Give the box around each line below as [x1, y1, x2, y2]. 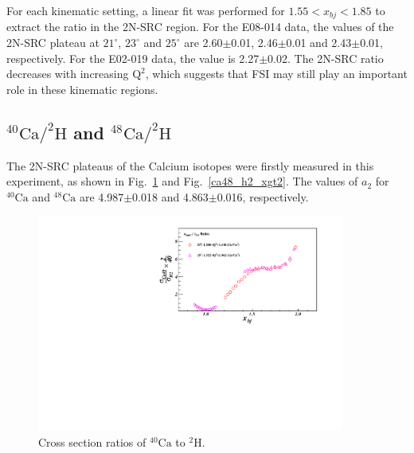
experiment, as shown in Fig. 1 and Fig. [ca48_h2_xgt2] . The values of [6, 173, 358, 189]
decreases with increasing [6, 65, 129, 82]
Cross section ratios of [38, 433, 146, 450]
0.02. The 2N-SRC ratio [268, 49, 384, 66]
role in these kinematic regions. [6, 80, 158, 97]
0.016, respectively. [217, 188, 309, 205]
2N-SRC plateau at [6, 34, 100, 51]
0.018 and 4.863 [132, 188, 209, 205]
